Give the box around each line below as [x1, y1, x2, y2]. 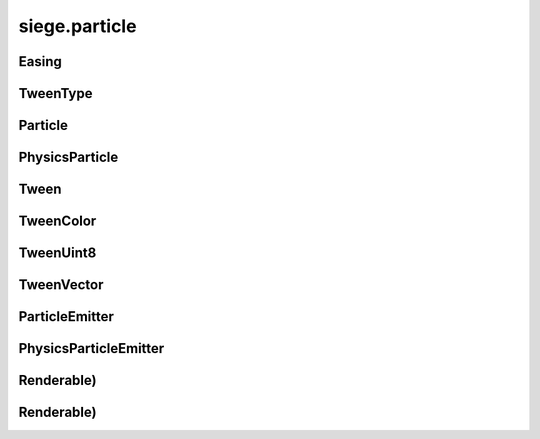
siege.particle [18, 15, 137, 37]
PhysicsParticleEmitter [18, 340, 165, 357]
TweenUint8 [18, 245, 97, 262]
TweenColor [18, 213, 97, 230]
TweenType [18, 85, 93, 102]
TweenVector [18, 276, 104, 294]
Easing [18, 53, 62, 70]
